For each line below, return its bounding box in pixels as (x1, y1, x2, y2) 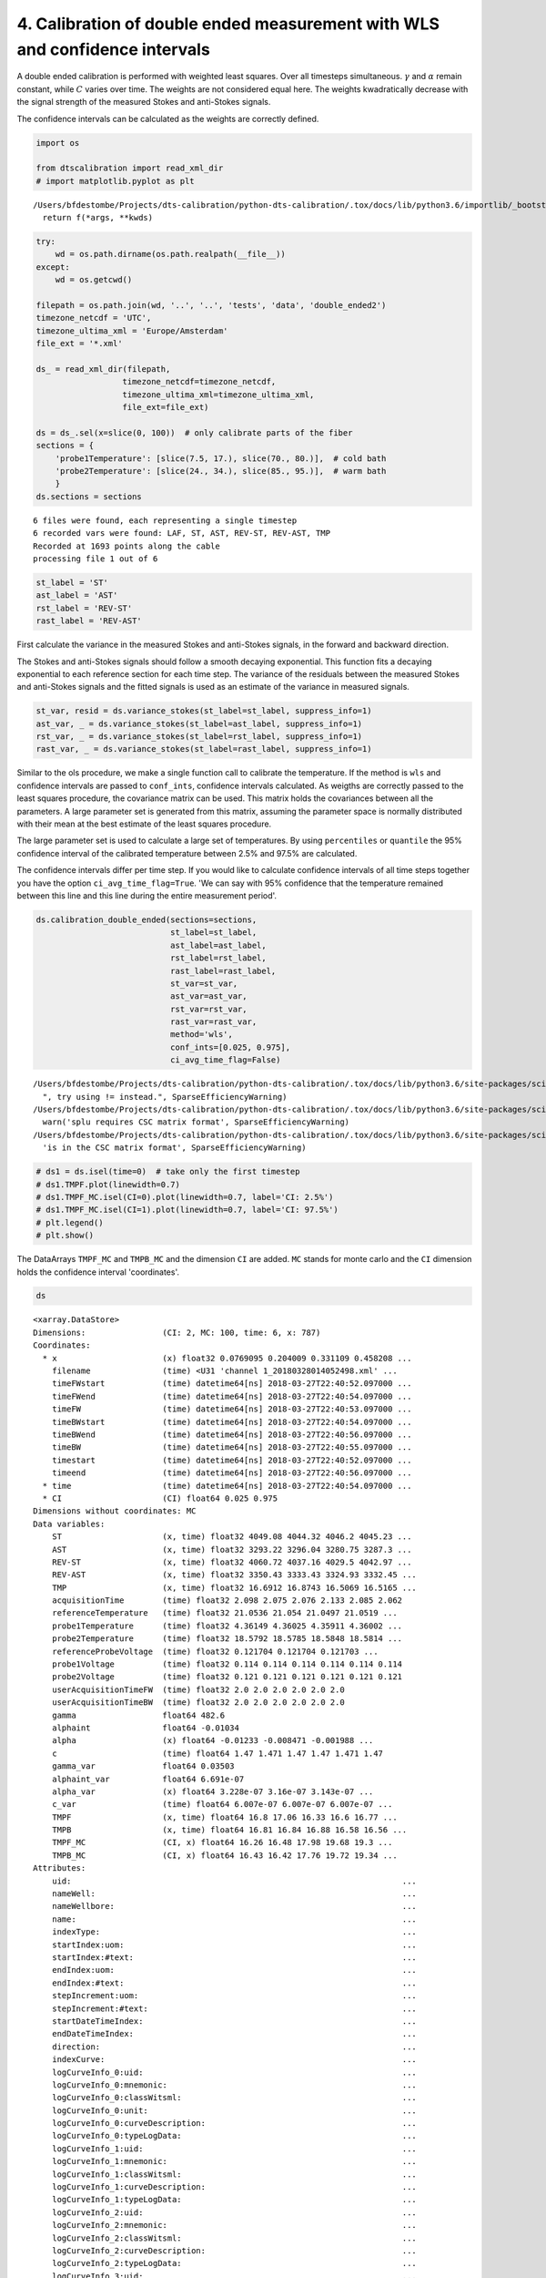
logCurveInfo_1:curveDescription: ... (51, 2182, 418, 2192)
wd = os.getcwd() (55, 274, 133, 285)
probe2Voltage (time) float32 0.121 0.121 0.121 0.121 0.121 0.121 (51, 1672, 403, 1682)
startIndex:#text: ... (51, 1953, 418, 1963)
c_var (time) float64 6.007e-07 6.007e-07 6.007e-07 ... (51, 1800, 393, 1810)
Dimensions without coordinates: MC (33, 1506, 197, 1516)
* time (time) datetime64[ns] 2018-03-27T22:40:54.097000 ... (42, 1481, 412, 1491)
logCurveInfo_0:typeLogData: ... (51, 2130, 418, 2141)
